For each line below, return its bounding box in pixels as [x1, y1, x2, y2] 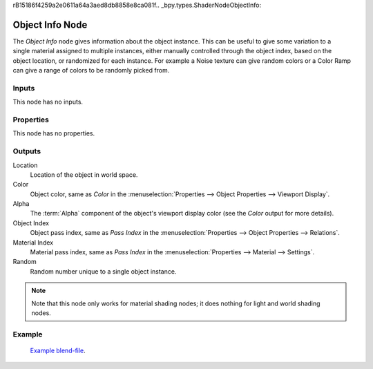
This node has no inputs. [12, 97, 83, 106]
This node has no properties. [12, 129, 95, 138]
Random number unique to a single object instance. [30, 267, 177, 276]
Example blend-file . [30, 346, 86, 354]
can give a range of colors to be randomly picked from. [12, 66, 170, 75]
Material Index [12, 238, 54, 247]
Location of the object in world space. [30, 170, 138, 179]
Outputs [12, 146, 41, 156]
